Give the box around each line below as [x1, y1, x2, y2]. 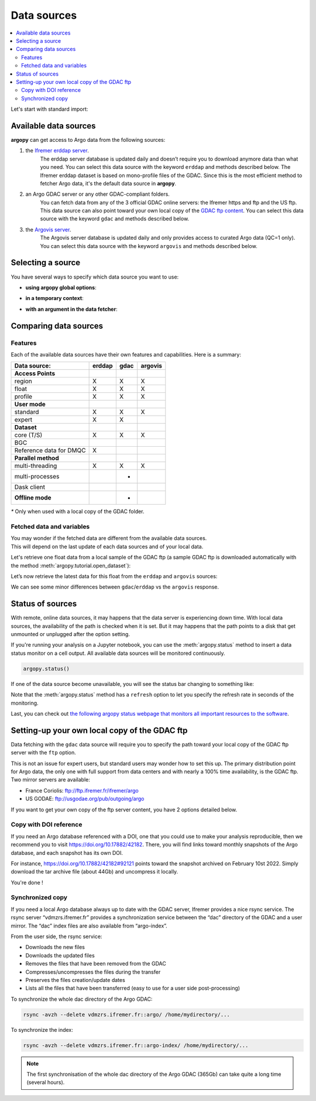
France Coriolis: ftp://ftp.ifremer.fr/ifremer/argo [25, 787, 139, 794]
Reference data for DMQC [14, 446, 86, 454]
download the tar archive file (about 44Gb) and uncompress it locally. [11, 868, 178, 875]
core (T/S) [14, 431, 43, 439]
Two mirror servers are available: [11, 776, 90, 783]
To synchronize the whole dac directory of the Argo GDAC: [11, 995, 153, 1003]
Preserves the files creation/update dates [25, 976, 125, 983]
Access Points [14, 369, 56, 378]
